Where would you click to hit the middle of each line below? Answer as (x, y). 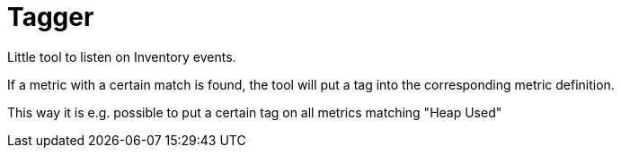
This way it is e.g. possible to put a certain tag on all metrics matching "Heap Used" (255, 112)
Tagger (51, 17)
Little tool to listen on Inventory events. (122, 56)
